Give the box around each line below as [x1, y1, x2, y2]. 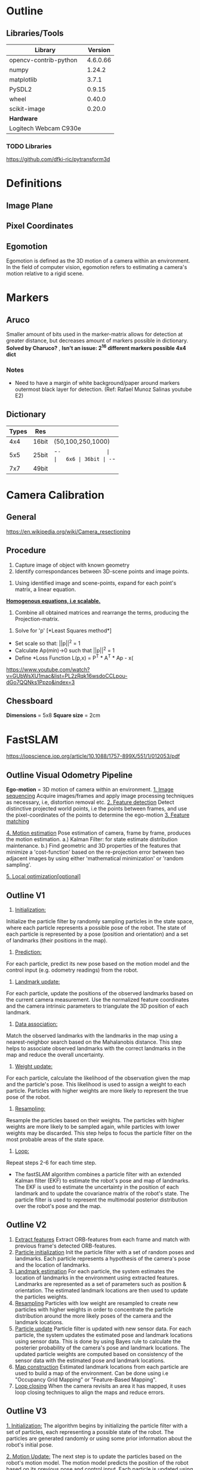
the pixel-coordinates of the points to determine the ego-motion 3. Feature [6, 811, 190, 819]
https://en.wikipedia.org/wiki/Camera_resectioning [6, 528, 131, 535]
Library [35, 46, 56, 54]
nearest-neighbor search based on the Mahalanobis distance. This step [6, 1038, 182, 1046]
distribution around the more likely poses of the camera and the [14, 1312, 172, 1320]
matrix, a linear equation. [14, 586, 76, 593]
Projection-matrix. [14, 615, 60, 622]
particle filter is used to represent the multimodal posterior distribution [14, 1196, 188, 1203]
